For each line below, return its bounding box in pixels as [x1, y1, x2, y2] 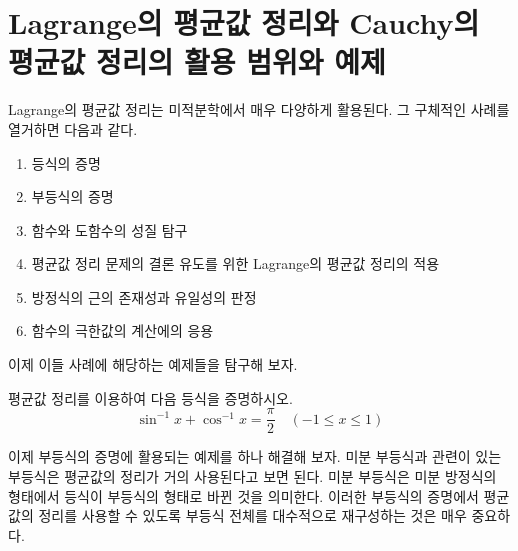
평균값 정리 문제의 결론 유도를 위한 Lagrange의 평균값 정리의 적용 [31, 253, 440, 274]
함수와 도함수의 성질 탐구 [31, 219, 188, 240]
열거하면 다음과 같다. [8, 118, 138, 139]
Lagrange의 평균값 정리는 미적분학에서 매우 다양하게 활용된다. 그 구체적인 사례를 [8, 99, 510, 120]
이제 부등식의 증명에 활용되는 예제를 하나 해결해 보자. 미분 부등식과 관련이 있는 [8, 446, 502, 467]
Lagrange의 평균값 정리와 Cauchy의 [8, 2, 480, 43]
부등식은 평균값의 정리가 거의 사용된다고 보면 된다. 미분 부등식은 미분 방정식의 [8, 465, 497, 486]
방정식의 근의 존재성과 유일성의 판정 [31, 286, 257, 307]
